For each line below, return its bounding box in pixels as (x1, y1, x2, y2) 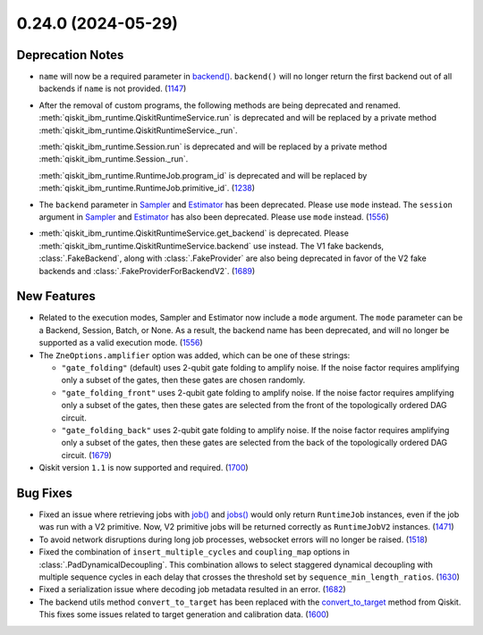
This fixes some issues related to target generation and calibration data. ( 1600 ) (38, 609, 330, 620)
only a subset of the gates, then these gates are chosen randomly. (61, 375, 306, 386)
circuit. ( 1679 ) (61, 449, 112, 460)
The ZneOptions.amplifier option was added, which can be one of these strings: (38, 349, 351, 361)
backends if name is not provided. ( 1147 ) (38, 83, 187, 94)
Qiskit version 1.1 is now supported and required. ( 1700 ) (38, 463, 250, 473)
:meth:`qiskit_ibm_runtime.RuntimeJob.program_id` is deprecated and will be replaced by (38, 170, 368, 180)
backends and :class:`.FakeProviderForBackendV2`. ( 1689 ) (38, 265, 256, 276)
